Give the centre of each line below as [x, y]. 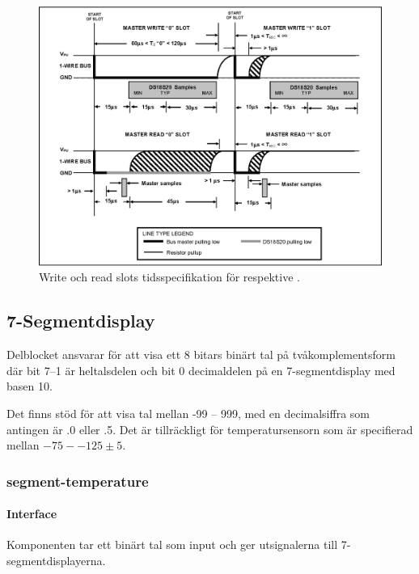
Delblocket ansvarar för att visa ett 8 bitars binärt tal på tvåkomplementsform [201, 355]
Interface [32, 514]
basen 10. [30, 386]
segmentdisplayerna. [56, 561]
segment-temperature [78, 481]
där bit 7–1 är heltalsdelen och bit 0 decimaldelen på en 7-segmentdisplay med [201, 370]
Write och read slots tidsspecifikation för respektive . [169, 277]
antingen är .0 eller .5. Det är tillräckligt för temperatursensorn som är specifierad [210, 429]
